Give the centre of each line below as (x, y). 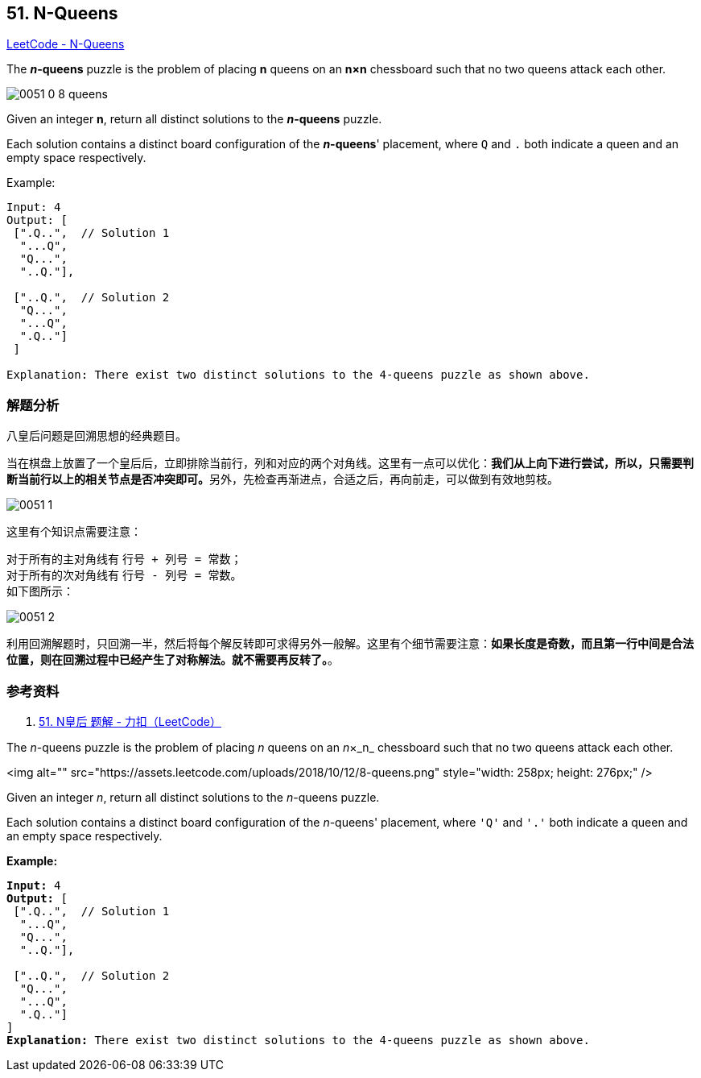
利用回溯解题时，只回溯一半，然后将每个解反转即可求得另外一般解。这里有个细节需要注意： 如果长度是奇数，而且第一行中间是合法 (350, 644)
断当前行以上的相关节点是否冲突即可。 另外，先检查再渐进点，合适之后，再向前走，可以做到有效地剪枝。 (282, 479)
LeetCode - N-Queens (66, 44)
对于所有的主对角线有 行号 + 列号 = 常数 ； (124, 559)
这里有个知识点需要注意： (74, 532)
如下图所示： (40, 591)
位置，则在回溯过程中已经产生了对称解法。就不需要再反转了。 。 (173, 660)
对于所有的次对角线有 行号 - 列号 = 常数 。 (124, 575)
